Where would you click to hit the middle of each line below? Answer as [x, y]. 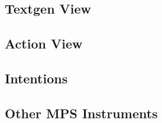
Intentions [36, 78]
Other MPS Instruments [81, 113]
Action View [44, 43]
